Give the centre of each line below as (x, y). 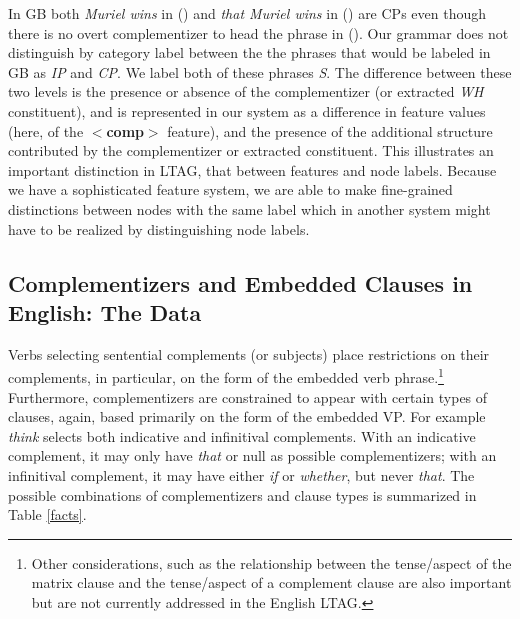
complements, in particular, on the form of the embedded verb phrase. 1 (226, 375)
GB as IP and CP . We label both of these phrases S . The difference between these (260, 71)
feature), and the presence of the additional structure (330, 130)
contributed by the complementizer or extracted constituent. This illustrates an (251, 150)
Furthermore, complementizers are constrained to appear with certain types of (248, 396)
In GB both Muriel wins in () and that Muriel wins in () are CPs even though (247, 13)
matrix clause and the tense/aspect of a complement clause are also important (271, 582)
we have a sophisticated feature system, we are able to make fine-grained (230, 189)
